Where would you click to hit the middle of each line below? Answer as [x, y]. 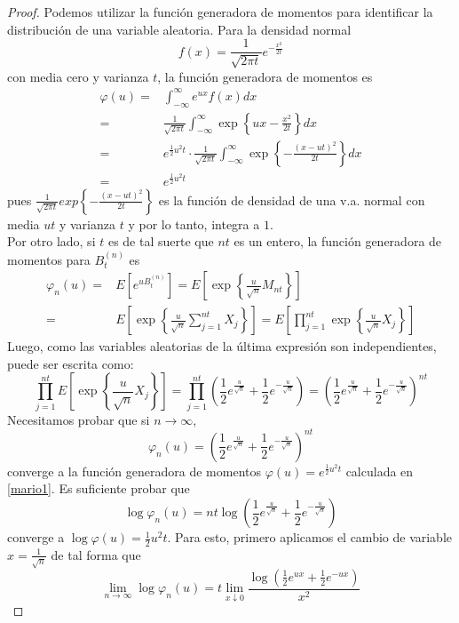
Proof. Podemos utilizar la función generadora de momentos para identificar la [220, 12]
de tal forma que [96, 554]
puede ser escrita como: [71, 363]
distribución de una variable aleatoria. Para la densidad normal [179, 29]
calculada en [380, 471]
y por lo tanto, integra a [194, 224]
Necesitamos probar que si [79, 419]
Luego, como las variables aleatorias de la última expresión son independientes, [222, 346]
